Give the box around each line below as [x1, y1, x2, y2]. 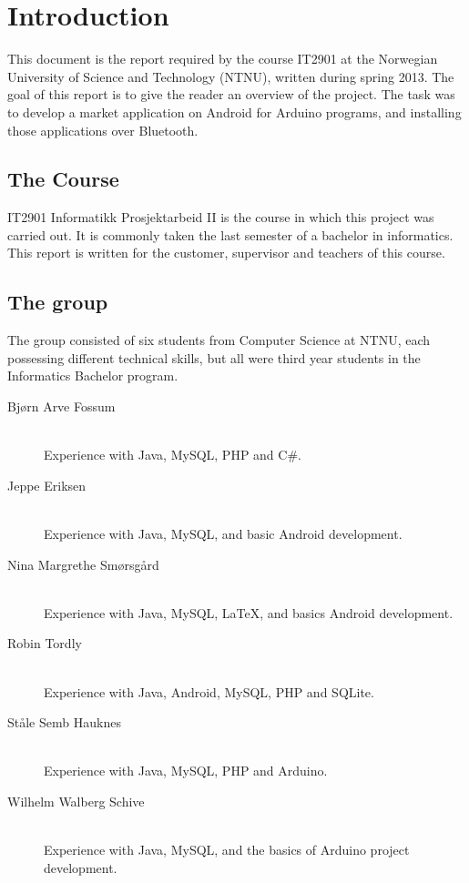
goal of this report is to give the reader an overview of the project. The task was [7, 85, 455, 104]
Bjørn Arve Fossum [7, 397, 116, 416]
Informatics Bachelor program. [7, 366, 178, 385]
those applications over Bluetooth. [7, 120, 199, 139]
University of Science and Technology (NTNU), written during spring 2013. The [7, 66, 454, 86]
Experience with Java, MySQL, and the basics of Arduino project [44, 840, 410, 859]
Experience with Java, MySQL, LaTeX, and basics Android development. [44, 603, 454, 622]
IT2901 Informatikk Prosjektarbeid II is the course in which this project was [7, 208, 434, 227]
